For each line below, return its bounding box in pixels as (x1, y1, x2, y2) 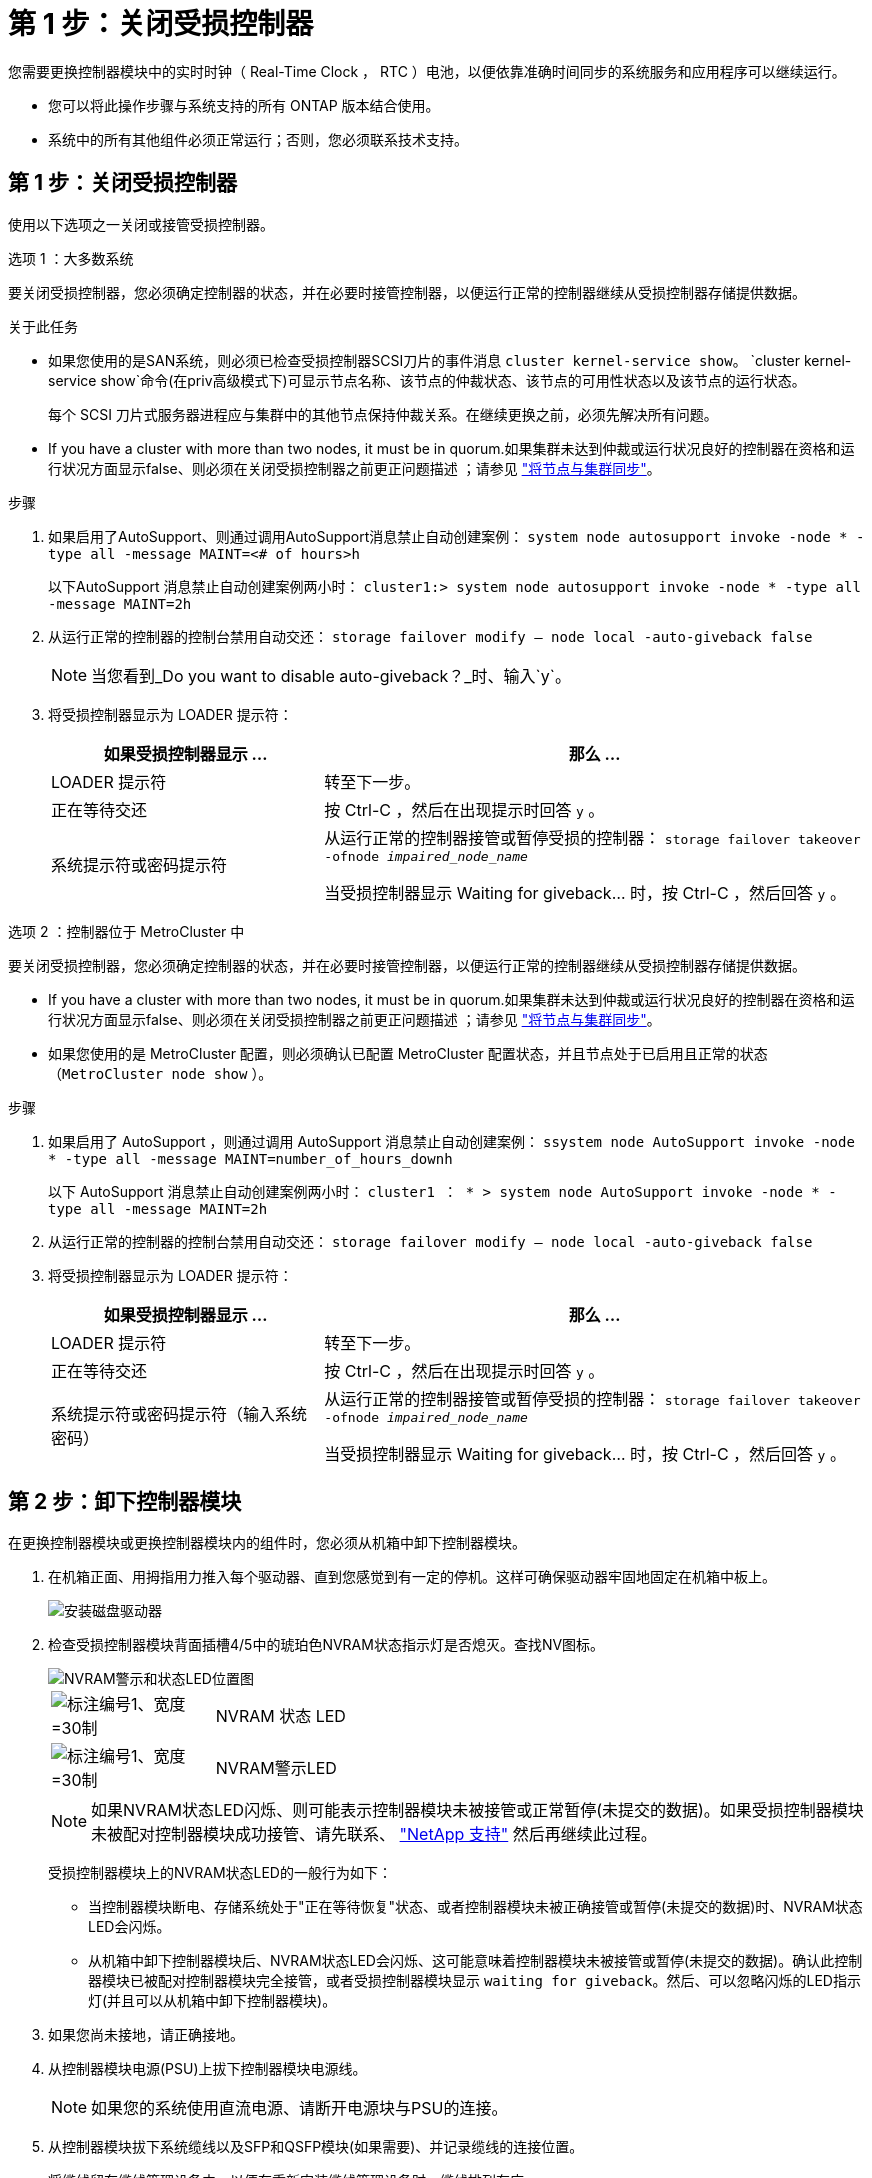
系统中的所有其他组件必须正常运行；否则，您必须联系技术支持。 (48, 130, 468, 148)
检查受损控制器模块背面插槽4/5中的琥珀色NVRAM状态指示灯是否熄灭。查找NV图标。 (48, 1636, 605, 1654)
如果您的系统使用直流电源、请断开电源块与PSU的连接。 (91, 2098, 508, 2119)
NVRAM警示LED (215, 1758, 337, 1779)
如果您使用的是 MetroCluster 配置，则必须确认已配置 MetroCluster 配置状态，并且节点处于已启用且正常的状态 (48, 1044, 768, 1062)
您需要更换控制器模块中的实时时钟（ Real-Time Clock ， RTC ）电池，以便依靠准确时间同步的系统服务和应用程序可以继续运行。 (8, 62, 846, 80)
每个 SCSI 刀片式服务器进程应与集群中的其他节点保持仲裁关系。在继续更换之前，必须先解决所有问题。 (48, 405, 718, 423)
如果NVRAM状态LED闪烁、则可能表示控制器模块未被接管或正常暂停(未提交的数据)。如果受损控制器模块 (91, 1800, 864, 1821)
